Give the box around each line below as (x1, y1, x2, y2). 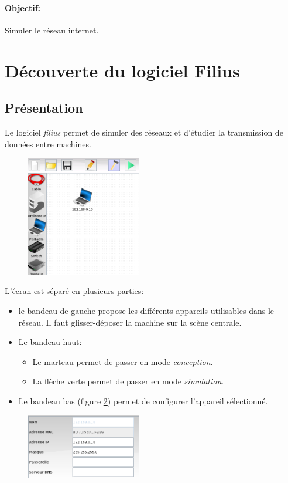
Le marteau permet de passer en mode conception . (32, 355, 213, 367)
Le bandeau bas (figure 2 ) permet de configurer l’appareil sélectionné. (18, 394, 268, 407)
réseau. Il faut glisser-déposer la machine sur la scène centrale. (18, 316, 242, 328)
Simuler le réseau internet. (5, 23, 99, 36)
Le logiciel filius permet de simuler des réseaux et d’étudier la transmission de (5, 126, 283, 138)
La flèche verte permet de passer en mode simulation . (32, 375, 224, 387)
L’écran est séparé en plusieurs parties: (5, 285, 144, 297)
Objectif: (5, 1, 41, 13)
